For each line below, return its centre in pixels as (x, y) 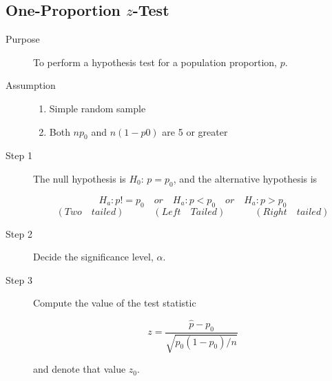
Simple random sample (97, 108)
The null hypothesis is (80, 178)
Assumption (31, 85)
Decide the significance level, (93, 257)
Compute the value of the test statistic (115, 303)
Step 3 (19, 279)
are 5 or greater (195, 131)
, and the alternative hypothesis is (245, 178)
